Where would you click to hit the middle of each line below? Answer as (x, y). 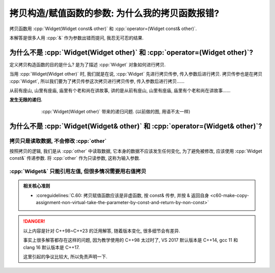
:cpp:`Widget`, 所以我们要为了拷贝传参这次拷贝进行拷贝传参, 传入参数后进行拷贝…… (97, 81)
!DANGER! (34, 221)
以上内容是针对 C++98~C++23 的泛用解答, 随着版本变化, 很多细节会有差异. (102, 231)
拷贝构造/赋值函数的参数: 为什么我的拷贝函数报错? (114, 13)
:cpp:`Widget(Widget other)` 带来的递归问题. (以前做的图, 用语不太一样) (116, 111)
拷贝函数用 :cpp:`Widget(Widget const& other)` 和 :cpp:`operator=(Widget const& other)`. (103, 29)
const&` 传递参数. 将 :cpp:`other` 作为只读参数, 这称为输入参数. (75, 158)
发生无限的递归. (26, 100)
